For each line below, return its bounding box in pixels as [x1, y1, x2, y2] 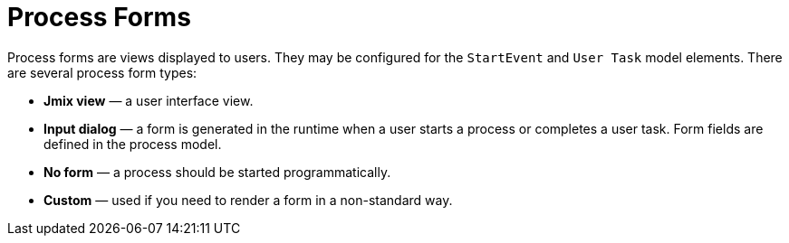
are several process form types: [7, 64, 197, 80]
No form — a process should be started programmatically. [43, 164, 391, 180]
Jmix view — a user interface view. [43, 92, 254, 108]
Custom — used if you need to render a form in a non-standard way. [43, 192, 453, 208]
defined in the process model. [43, 136, 222, 152]
